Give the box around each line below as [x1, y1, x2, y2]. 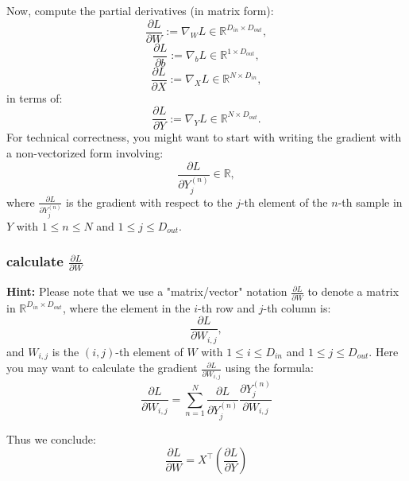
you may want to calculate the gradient [6, 359, 198, 376]
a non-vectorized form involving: [6, 145, 164, 161]
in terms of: [6, 89, 63, 106]
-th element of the [240, 193, 328, 210]
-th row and [198, 299, 256, 316]
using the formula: [225, 359, 314, 376]
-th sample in [338, 193, 403, 210]
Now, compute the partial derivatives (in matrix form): [6, 2, 274, 18]
